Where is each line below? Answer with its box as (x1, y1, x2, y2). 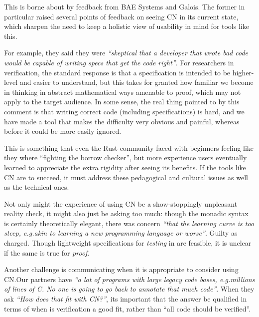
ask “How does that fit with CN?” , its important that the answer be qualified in (4, 294, 247, 304)
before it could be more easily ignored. (4, 126, 122, 136)
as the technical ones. (4, 182, 69, 192)
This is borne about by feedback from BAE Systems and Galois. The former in (4, 1, 245, 11)
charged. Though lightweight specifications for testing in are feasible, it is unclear (4, 238, 252, 248)
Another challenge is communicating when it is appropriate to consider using (4, 264, 239, 275)
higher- (232, 67, 254, 77)
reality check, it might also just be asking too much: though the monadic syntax (4, 208, 249, 219)
